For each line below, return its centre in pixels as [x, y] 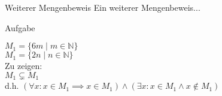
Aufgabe [20, 27]
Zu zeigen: [24, 66]
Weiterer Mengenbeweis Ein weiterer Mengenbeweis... [103, 7]
